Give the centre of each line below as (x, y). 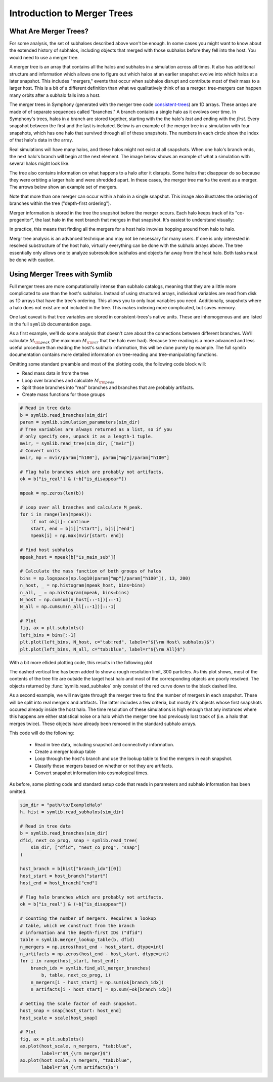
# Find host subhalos (47, 550)
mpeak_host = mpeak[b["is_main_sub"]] (68, 557)
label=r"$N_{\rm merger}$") (76, 1053)
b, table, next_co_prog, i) (76, 975)
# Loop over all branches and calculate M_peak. (81, 507)
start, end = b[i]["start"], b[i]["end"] (83, 529)
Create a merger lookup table (65, 751)
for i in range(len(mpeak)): (56, 514)
